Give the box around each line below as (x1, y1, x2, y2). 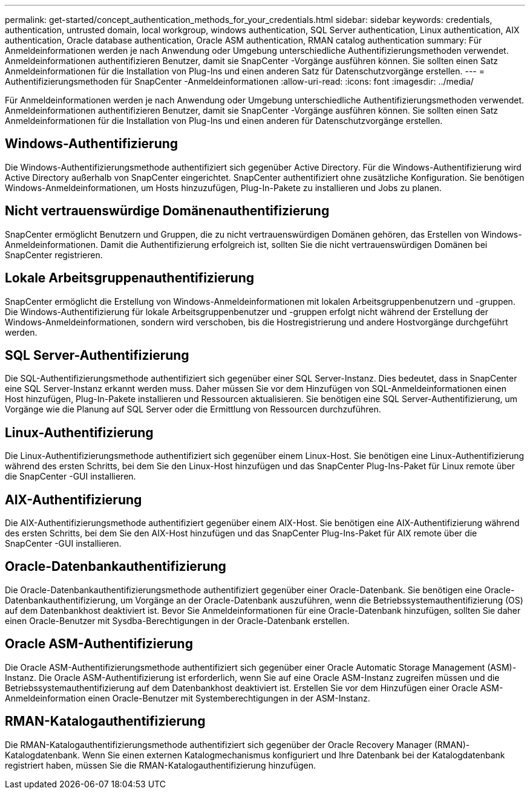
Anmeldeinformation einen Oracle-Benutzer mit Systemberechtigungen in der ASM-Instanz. (5, 692, 370, 703)
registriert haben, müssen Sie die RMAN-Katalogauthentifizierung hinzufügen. (5, 760, 316, 770)
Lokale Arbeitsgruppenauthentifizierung (5, 270, 255, 286)
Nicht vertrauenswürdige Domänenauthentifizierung (5, 203, 330, 219)
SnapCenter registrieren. (5, 249, 103, 260)
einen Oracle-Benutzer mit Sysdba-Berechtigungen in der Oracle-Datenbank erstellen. (5, 615, 350, 626)
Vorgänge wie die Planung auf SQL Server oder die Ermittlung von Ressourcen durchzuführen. (5, 404, 381, 415)
